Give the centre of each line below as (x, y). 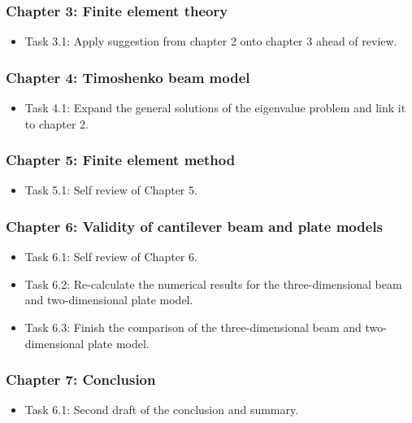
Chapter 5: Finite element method (121, 160)
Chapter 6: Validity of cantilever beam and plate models (194, 226)
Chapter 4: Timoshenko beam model (128, 77)
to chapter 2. (57, 123)
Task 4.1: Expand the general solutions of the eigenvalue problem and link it (215, 108)
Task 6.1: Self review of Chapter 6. (111, 257)
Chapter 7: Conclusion (81, 379)
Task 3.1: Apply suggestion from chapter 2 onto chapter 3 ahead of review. (211, 41)
